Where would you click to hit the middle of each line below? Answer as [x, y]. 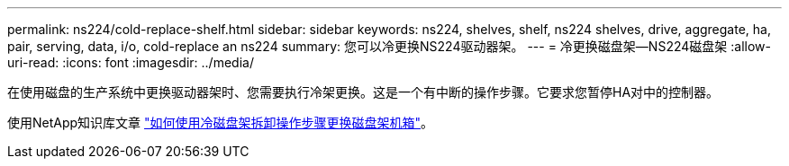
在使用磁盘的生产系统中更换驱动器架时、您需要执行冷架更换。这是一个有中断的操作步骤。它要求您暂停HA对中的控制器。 [363, 92]
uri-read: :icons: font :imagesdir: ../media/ [131, 62]
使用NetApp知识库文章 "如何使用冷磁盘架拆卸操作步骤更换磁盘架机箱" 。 [221, 122]
